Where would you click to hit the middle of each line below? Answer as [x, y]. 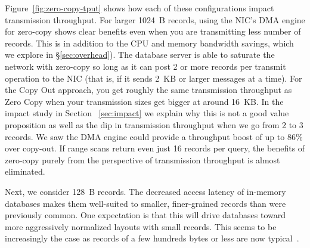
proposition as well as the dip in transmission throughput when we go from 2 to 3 [154, 124]
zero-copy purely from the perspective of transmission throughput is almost [142, 159]
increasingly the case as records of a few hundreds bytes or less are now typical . [152, 238]
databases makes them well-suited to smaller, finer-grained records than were [145, 203]
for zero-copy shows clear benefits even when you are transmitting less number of [153, 31]
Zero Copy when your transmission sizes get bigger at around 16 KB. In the [144, 101]
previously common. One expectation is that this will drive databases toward [145, 215]
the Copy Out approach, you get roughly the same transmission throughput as [148, 90]
